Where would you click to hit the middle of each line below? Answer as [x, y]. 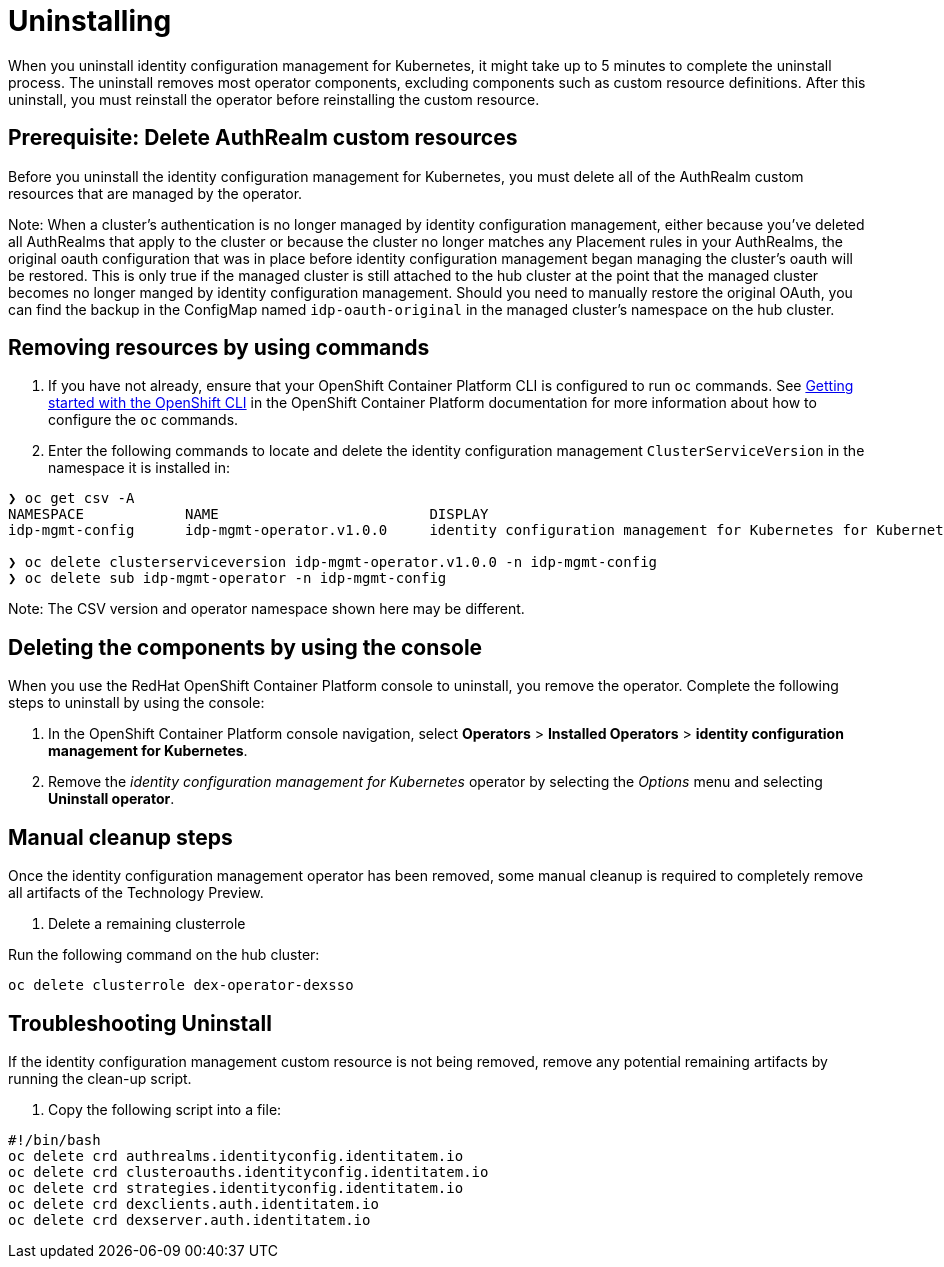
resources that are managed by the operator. [155, 193]
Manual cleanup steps [120, 837]
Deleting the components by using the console [245, 647]
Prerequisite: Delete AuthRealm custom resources [263, 138]
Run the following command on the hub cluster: [164, 955]
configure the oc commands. [143, 420]
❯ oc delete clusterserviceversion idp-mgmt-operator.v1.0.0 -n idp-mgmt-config [333, 562]
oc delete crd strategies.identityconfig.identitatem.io [236, 1187]
